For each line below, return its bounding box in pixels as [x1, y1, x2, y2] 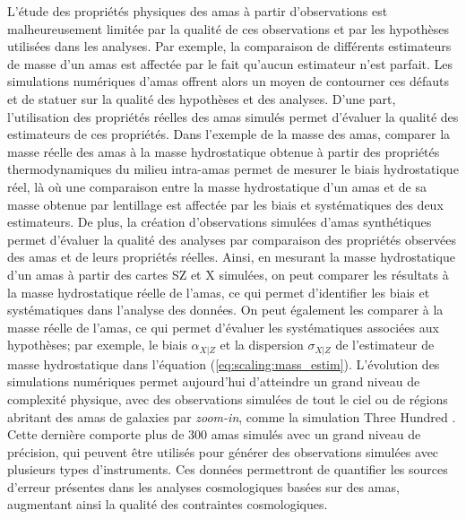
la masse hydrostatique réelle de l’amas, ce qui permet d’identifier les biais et [7, 282, 430, 301]
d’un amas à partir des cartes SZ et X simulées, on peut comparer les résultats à [7, 264, 449, 283]
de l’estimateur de [335, 335, 435, 354]
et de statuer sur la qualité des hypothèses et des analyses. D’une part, [7, 89, 396, 108]
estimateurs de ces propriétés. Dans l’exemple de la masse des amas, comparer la [7, 125, 451, 143]
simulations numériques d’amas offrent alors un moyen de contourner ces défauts [7, 72, 450, 91]
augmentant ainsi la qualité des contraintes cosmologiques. [7, 495, 328, 514]
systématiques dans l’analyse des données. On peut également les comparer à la [7, 300, 444, 319]
